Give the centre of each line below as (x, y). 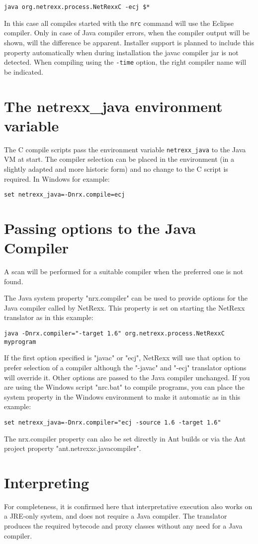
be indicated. (24, 71)
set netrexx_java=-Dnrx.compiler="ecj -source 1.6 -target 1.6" (113, 422)
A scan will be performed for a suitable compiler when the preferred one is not (124, 272)
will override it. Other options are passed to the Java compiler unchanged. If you (127, 377)
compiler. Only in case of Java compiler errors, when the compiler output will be (127, 33)
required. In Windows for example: (57, 178)
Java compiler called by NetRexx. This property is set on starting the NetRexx (125, 307)
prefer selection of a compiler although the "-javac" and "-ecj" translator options (125, 367)
